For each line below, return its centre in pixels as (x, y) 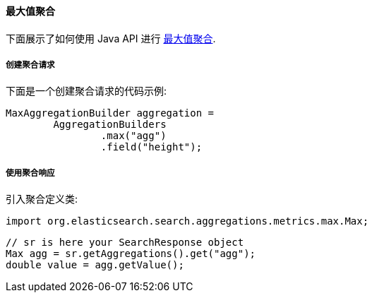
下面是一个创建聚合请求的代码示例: (86, 91)
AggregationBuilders (110, 125)
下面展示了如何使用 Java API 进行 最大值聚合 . (111, 38)
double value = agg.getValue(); (95, 265)
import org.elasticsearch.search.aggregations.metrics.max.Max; (187, 221)
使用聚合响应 (30, 173)
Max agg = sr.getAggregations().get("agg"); (131, 254)
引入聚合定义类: (42, 199)
